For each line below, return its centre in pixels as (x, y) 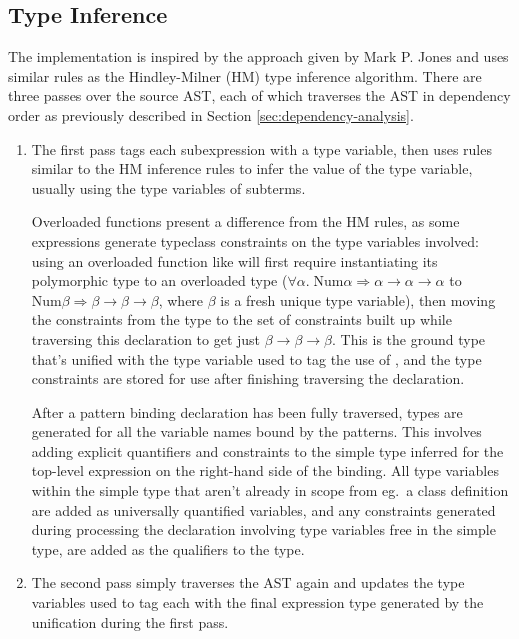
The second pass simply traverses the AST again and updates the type (248, 582)
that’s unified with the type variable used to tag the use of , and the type (256, 358)
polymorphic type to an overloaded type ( (159, 280)
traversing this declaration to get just (146, 338)
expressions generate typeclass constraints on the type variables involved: (255, 240)
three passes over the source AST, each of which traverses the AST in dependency (259, 95)
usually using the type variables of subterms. (168, 187)
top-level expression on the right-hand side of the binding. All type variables (265, 470)
